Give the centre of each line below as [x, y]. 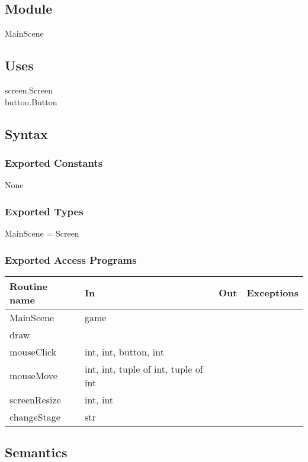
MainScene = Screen [42, 233]
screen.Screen [29, 90]
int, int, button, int [124, 351]
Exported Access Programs [71, 259]
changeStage [35, 416]
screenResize [35, 399]
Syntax [26, 133]
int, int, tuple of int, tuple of [144, 369]
